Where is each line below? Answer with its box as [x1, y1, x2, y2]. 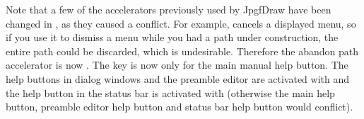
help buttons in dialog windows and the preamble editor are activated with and [6, 71, 350, 86]
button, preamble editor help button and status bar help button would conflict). [6, 99, 353, 114]
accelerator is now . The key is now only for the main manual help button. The [6, 57, 348, 72]
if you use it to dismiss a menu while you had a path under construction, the [6, 30, 339, 45]
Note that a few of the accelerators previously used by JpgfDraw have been [6, 2, 331, 16]
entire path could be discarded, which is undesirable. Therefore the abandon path [6, 43, 359, 58]
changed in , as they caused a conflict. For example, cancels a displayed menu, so [6, 16, 356, 30]
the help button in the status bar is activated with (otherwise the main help [6, 85, 335, 100]
